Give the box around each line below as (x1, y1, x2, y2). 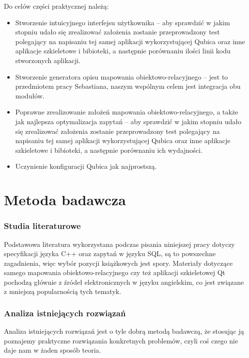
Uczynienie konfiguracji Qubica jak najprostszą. (15, 161, 157, 171)
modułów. (15, 90, 45, 100)
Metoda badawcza (4, 190, 126, 210)
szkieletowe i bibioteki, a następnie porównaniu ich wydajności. (15, 145, 202, 155)
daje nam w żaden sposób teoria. (4, 345, 101, 355)
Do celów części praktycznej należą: (4, 1, 109, 11)
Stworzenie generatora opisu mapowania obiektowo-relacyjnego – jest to (15, 71, 228, 81)
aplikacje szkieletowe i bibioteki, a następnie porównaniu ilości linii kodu (15, 46, 231, 56)
